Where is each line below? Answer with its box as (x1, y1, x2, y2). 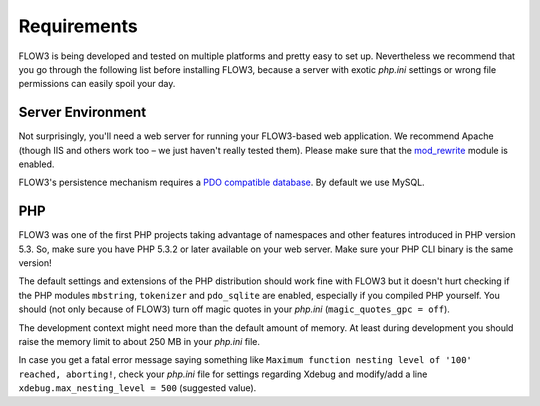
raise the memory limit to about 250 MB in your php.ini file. (18, 336, 260, 348)
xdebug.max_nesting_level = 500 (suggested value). (18, 382, 257, 394)
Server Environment (18, 104, 147, 121)
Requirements (18, 15, 139, 37)
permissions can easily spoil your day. (18, 78, 176, 90)
